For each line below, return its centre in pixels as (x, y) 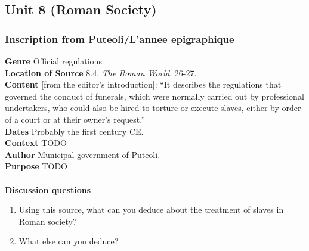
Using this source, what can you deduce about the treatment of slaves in (151, 210)
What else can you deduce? (69, 241)
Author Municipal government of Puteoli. (83, 154)
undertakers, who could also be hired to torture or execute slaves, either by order (153, 108)
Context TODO (36, 143)
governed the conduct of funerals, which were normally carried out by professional (154, 96)
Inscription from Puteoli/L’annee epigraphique (120, 38)
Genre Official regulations (53, 61)
